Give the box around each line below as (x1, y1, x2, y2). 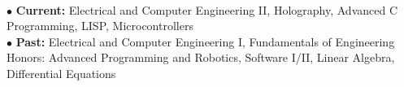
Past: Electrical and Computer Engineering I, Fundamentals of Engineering (15, 33, 395, 50)
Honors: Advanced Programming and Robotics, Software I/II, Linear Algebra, (7, 49, 395, 66)
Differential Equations (7, 64, 116, 81)
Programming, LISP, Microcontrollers (7, 17, 193, 34)
